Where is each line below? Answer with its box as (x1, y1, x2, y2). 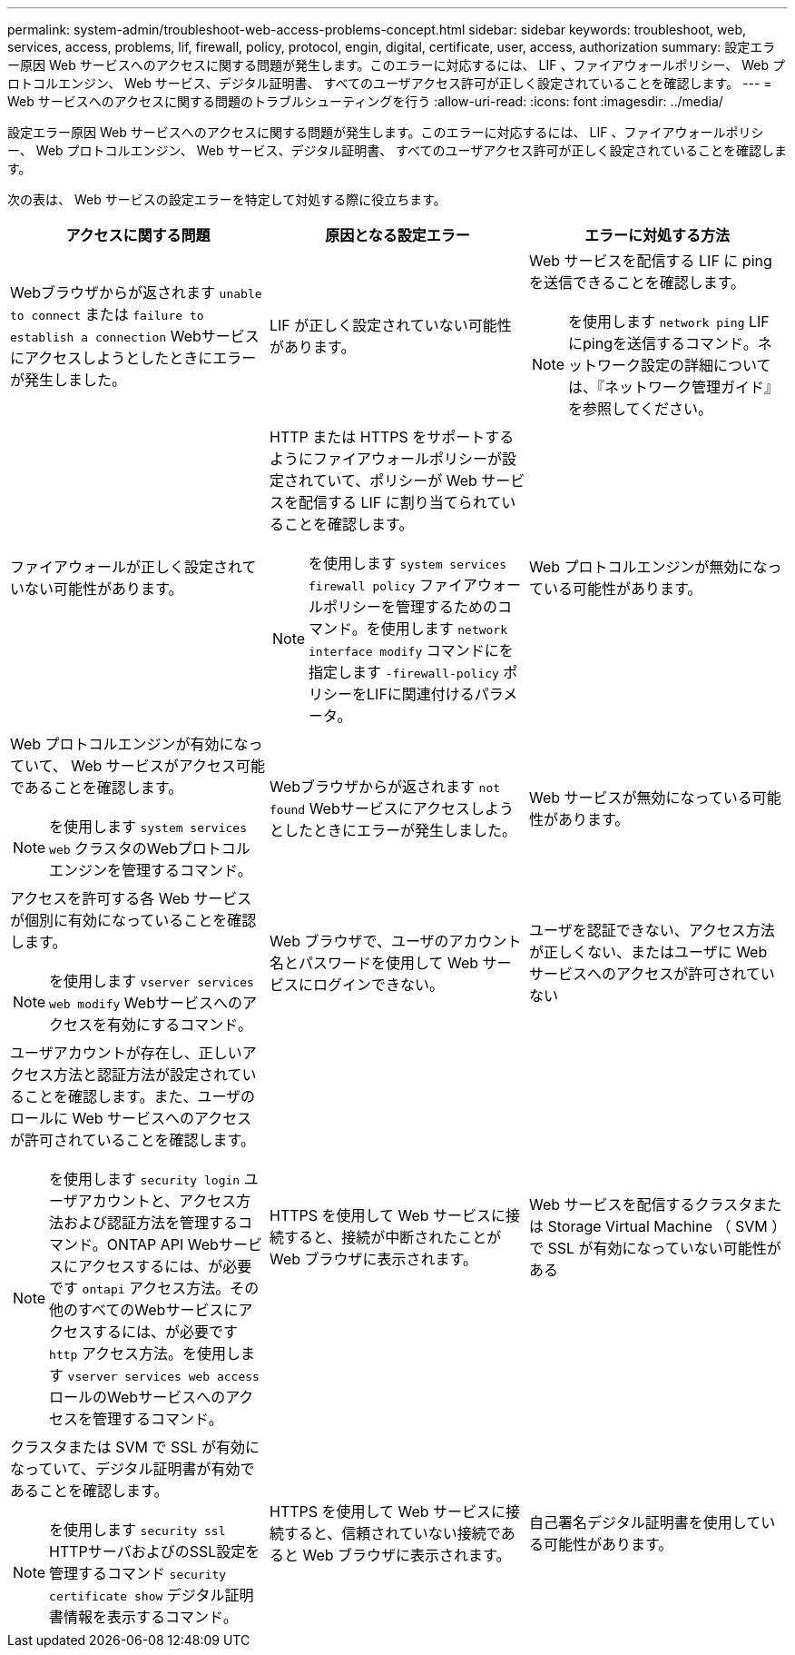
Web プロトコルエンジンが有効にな (10, 735, 249, 753)
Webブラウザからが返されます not (269, 778, 501, 796)
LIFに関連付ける (367, 685, 475, 703)
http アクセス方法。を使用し (49, 1344, 241, 1363)
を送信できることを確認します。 (528, 273, 746, 292)
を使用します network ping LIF (568, 312, 770, 331)
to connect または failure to (10, 305, 204, 323)
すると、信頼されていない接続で (283, 1524, 501, 1542)
